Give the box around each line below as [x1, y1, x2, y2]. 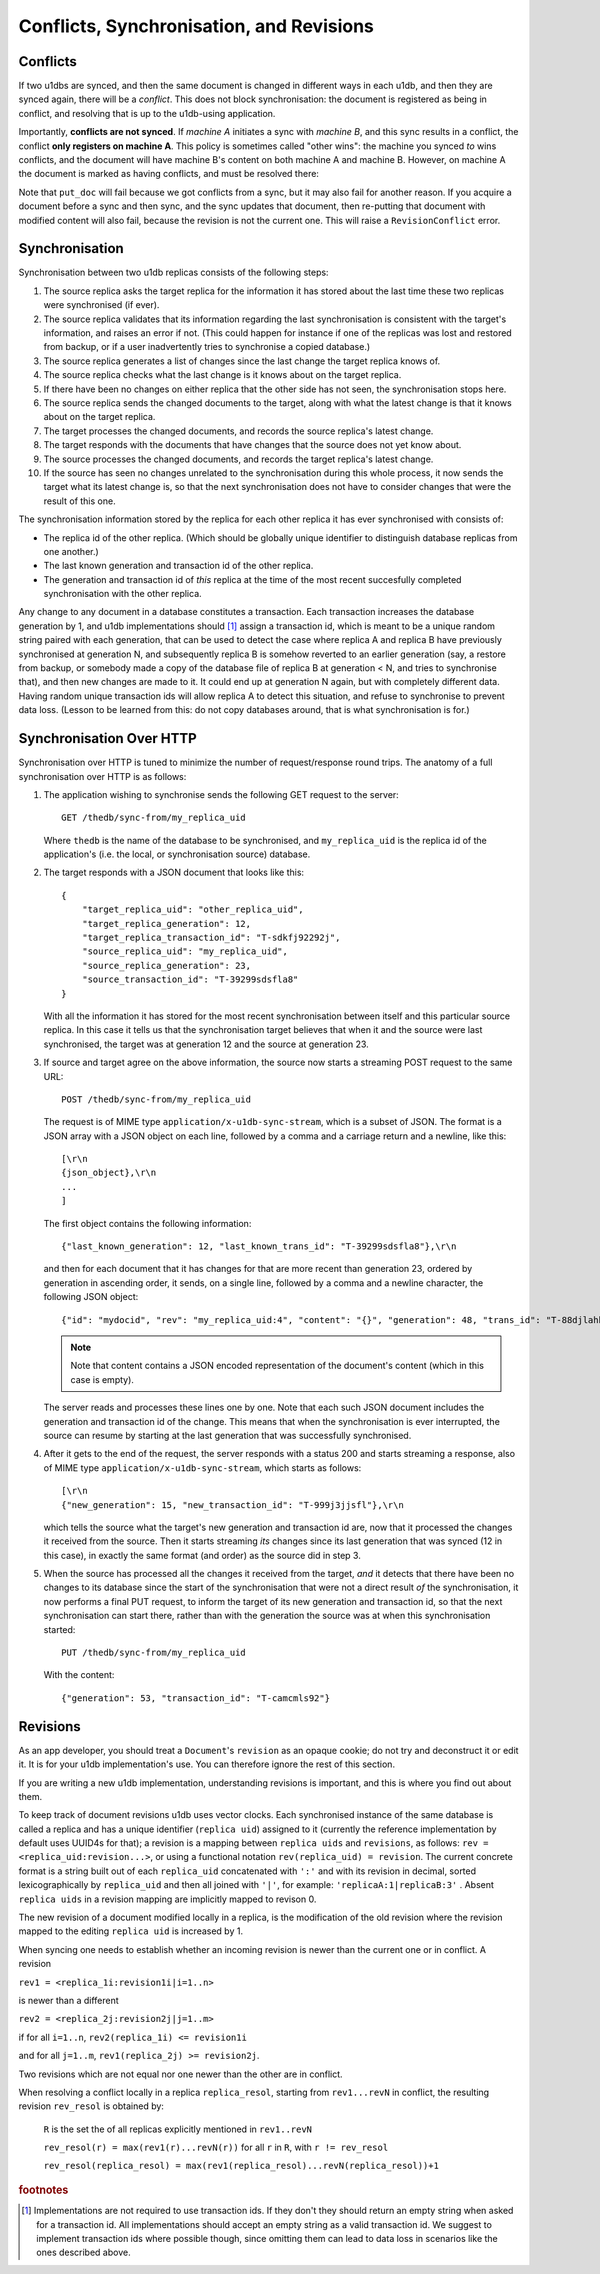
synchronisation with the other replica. [43, 588, 202, 600]
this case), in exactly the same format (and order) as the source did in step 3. [43, 1549, 362, 1561]
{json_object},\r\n [61, 1167, 157, 1179]
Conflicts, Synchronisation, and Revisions [18, 15, 375, 37]
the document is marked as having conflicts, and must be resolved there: [18, 168, 320, 180]
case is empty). [70, 1373, 135, 1385]
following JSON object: [43, 1291, 139, 1303]
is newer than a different [18, 1994, 119, 2006]
